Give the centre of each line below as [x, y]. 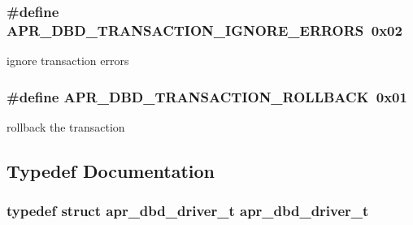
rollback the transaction [66, 126]
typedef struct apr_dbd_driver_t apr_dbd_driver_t [188, 211]
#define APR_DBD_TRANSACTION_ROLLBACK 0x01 [207, 96]
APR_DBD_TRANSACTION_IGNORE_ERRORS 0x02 [204, 30]
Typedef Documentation [111, 170]
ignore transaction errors [68, 61]
